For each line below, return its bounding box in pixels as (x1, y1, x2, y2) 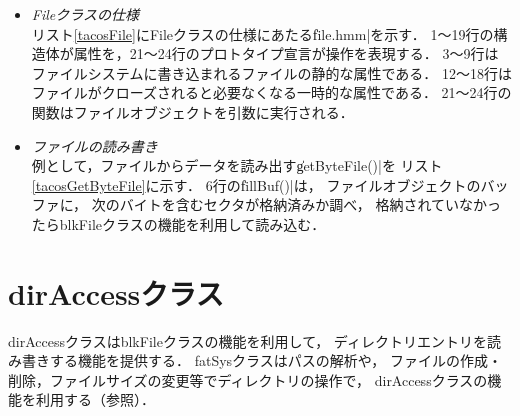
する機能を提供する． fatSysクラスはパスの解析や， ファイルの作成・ (49, 350, 502, 371)
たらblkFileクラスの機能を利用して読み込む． (31, 213, 326, 234)
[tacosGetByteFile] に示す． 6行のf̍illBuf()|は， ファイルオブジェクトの (31, 174, 481, 195)
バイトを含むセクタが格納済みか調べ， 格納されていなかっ (119, 194, 502, 215)
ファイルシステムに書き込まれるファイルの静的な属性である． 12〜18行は (31, 62, 512, 83)
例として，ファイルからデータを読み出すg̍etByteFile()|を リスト (31, 155, 443, 176)
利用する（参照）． (35, 389, 155, 410)
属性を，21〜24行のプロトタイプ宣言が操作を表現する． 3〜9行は (73, 43, 499, 64)
